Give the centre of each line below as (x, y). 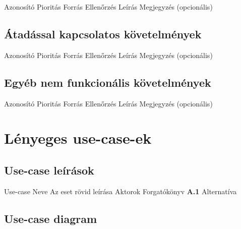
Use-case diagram (51, 218)
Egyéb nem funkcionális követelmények (108, 82)
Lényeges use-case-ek (78, 138)
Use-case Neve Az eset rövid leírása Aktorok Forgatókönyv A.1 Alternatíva (120, 191)
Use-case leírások (49, 170)
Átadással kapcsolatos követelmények (103, 34)
